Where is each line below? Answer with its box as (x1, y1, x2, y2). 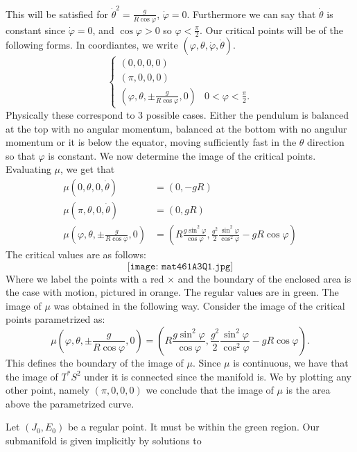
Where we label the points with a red (6, 271, 164, 285)
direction (307, 135, 345, 149)
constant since (6, 22, 66, 37)
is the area (286, 383, 331, 397)
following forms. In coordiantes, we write (6, 37, 178, 52)
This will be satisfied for (6, 6, 109, 21)
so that (6, 148, 35, 162)
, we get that (60, 162, 115, 176)
